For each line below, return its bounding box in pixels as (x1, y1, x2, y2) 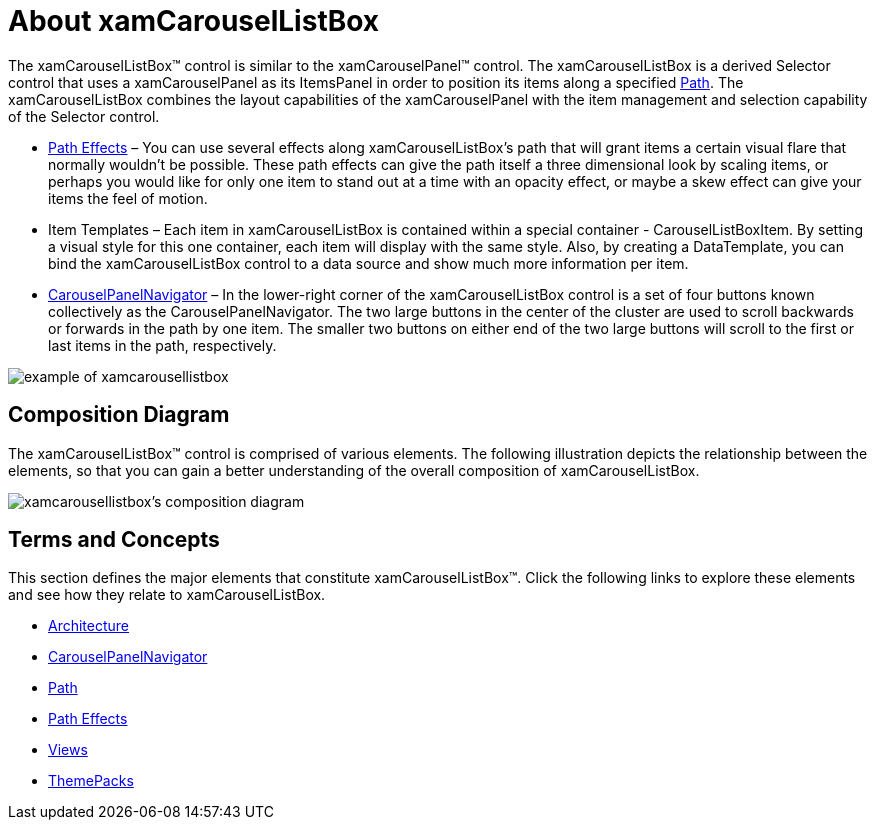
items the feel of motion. (48, 189, 208, 207)
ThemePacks (48, 772, 134, 790)
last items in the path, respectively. (48, 336, 277, 354)
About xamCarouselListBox (8, 4, 380, 38)
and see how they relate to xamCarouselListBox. (8, 586, 326, 604)
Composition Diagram (8, 402, 230, 428)
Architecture (48, 617, 130, 635)
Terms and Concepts (8, 527, 220, 553)
